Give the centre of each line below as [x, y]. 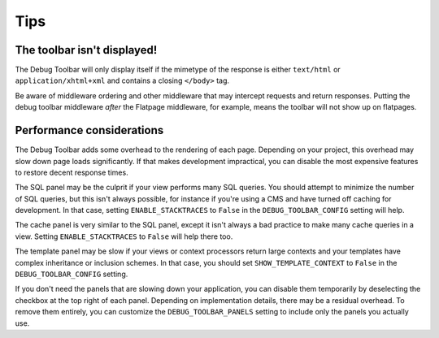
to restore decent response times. [72, 172]
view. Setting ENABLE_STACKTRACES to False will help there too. [124, 236]
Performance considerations [89, 130]
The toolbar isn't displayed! [86, 50]
